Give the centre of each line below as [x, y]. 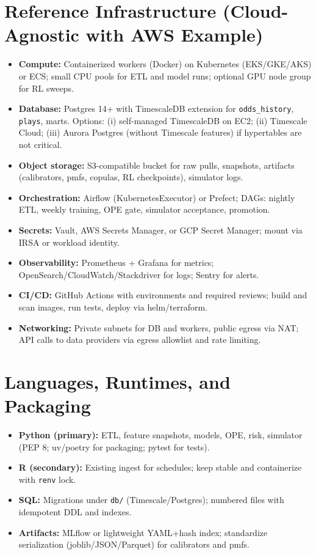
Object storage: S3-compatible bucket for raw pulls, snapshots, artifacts [156, 165]
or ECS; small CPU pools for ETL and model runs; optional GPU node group [165, 75]
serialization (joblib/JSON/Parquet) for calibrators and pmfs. [134, 544]
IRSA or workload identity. [69, 242]
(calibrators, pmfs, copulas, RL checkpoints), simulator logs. [131, 177]
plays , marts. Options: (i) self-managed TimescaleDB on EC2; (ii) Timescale [163, 120]
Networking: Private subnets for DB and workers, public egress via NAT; [159, 327]
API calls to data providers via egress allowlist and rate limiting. [140, 340]
